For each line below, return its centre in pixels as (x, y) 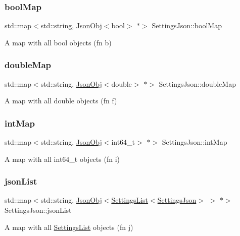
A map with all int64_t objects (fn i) (62, 159)
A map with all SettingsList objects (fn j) (69, 227)
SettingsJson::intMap (195, 142)
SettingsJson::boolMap (187, 25)
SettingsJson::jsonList (38, 210)
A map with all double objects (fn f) (61, 101)
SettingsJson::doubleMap (197, 83)
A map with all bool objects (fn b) (58, 42)
